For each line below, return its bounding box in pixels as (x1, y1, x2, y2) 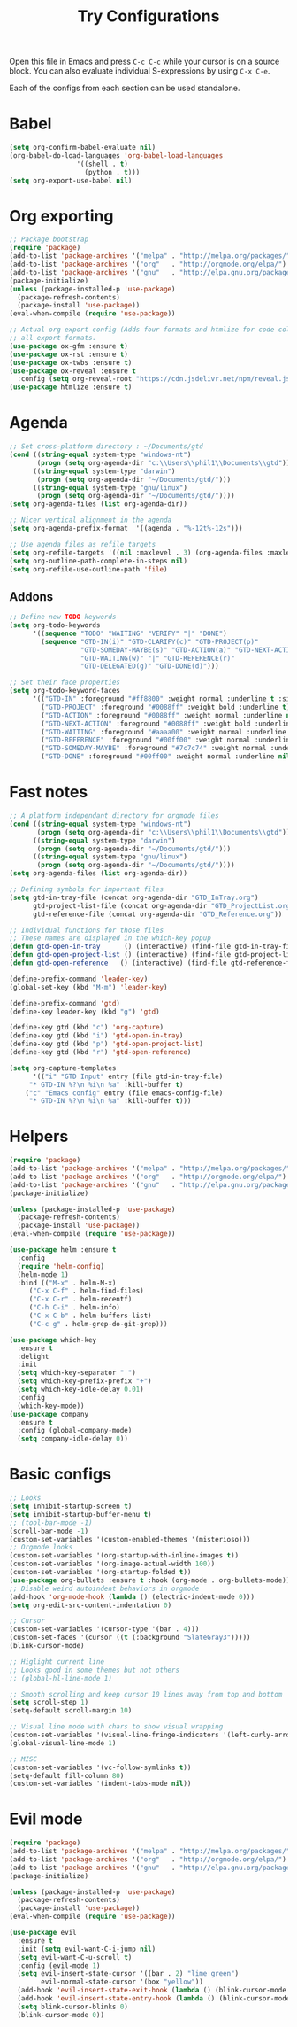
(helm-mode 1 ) (17, 1270, 69, 1279)
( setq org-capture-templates (9, 1063, 117, 1073)
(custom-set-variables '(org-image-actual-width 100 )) (9, 1559, 216, 1569)
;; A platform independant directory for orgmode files (9, 812, 219, 820)
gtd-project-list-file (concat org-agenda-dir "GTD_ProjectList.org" (32, 901, 294, 910)
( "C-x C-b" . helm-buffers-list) (28, 1311, 152, 1321)
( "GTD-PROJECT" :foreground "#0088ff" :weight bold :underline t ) (41, 703, 291, 711)
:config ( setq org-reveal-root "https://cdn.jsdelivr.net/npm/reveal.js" (17, 375, 294, 384)
